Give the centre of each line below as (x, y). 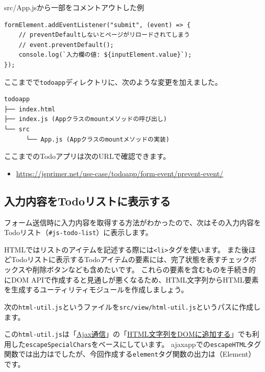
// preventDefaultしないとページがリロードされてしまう (104, 35)
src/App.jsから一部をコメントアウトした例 (74, 7)
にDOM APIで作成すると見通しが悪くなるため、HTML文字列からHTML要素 (131, 279)
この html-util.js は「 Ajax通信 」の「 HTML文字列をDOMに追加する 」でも (128, 334)
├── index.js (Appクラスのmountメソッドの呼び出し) (86, 119)
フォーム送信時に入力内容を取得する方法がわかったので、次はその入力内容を (133, 222)
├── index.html (30, 109)
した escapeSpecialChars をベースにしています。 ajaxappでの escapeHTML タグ (136, 344)
